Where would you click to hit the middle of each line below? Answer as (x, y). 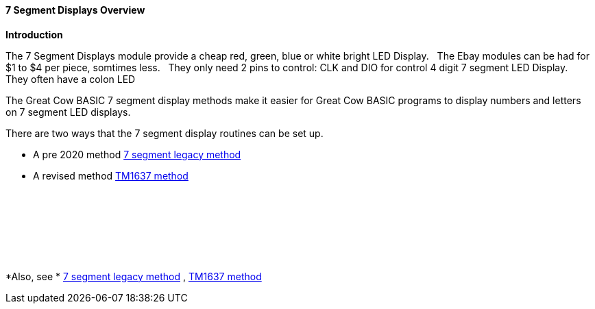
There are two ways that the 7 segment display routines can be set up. (165, 133)
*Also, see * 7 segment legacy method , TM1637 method (134, 276)
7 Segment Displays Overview (75, 10)
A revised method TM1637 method (111, 175)
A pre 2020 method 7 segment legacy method (137, 154)
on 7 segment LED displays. (68, 112)
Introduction (34, 34)
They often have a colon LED (71, 79)
